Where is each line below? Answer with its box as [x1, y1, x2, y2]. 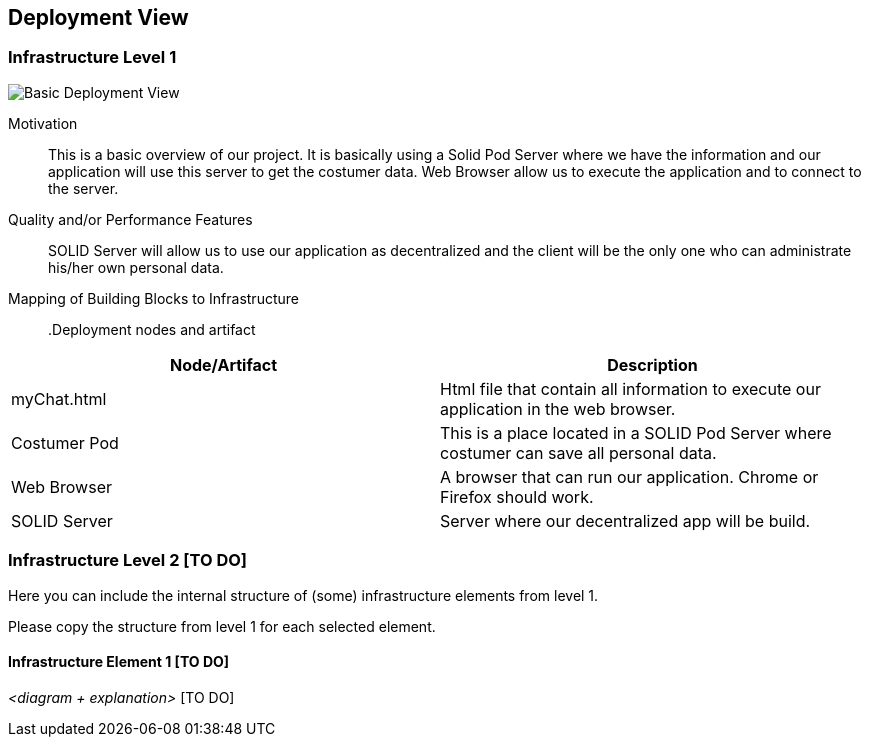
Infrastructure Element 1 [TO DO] [8, 653, 230, 671]
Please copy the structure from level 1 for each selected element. [8, 617, 436, 635]
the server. [48, 179, 119, 197]
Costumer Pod [11, 432, 119, 453]
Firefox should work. [440, 486, 594, 507]
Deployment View [8, 5, 189, 30]
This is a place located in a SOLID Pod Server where [440, 422, 832, 443]
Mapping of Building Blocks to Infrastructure [8, 289, 299, 307]
